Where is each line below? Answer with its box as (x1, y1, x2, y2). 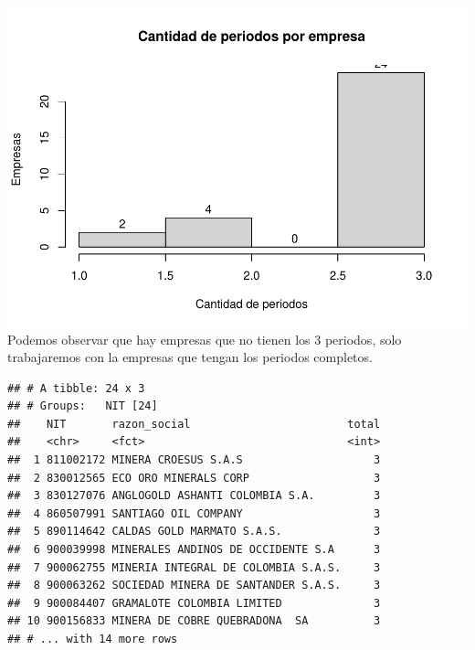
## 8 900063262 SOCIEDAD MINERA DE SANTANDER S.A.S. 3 (7, 579, 381, 592)
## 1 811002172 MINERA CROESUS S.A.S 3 (7, 453, 381, 467)
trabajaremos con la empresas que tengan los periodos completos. (7, 347, 373, 367)
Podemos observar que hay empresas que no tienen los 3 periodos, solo (7, 329, 402, 348)
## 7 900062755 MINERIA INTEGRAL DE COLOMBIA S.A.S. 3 (7, 560, 381, 574)
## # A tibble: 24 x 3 (7, 381, 145, 395)
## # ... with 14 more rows (7, 633, 178, 646)
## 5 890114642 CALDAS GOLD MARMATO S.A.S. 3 (7, 525, 381, 538)
